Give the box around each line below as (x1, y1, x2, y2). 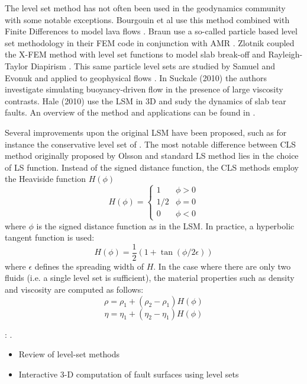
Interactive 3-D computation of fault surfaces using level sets (18, 367, 239, 380)
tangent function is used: (5, 231, 95, 244)
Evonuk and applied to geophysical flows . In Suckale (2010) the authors (5, 71, 267, 84)
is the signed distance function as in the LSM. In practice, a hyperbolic (36, 219, 295, 232)
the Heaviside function (5, 172, 86, 185)
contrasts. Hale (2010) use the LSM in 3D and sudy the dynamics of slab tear (5, 94, 286, 107)
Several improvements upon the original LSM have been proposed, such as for (5, 126, 287, 138)
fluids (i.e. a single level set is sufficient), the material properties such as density (5, 271, 295, 284)
